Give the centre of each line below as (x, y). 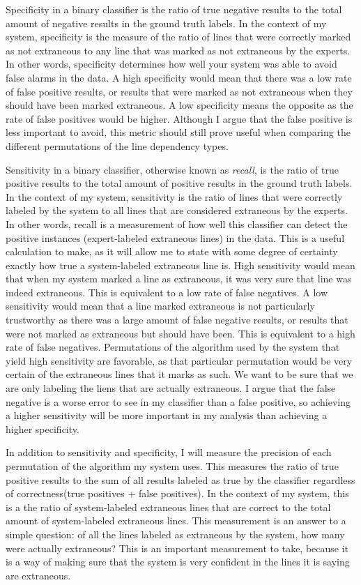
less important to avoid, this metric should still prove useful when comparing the (178, 132)
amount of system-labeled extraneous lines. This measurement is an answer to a (176, 521)
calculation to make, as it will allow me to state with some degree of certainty (172, 251)
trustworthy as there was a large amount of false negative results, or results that (177, 320)
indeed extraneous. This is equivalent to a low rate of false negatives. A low (167, 292)
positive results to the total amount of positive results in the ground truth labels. (179, 183)
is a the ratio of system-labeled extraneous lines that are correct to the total (168, 507)
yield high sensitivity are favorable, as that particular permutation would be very (179, 360)
